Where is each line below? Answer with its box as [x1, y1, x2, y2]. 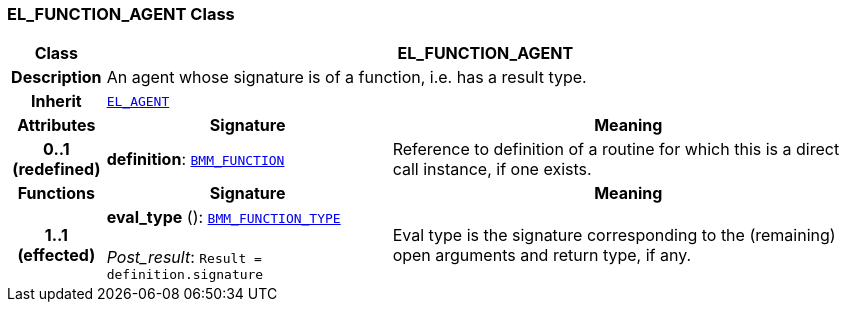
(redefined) [12, 159, 101, 180]
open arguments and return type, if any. [392, 244, 692, 265]
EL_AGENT [106, 93, 170, 109]
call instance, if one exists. [392, 159, 592, 180]
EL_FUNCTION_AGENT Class [7, 4, 235, 24]
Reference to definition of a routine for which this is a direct [392, 139, 840, 160]
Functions [17, 183, 95, 204]
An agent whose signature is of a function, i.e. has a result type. [106, 67, 587, 88]
